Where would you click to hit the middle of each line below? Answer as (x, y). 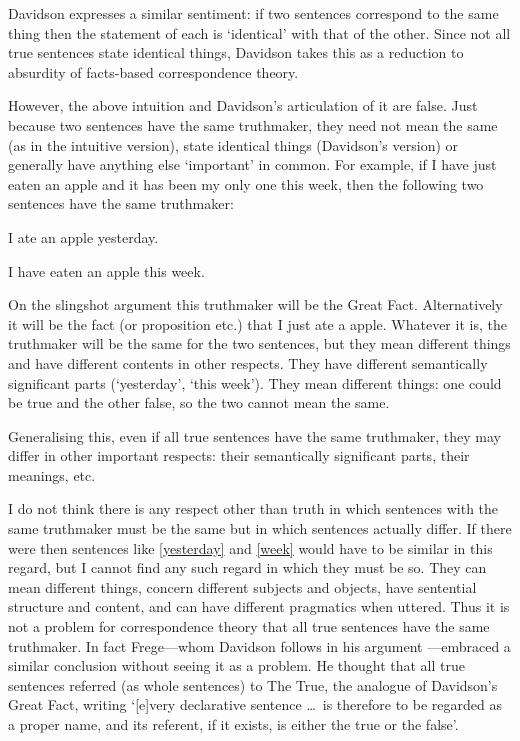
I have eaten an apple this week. (106, 270)
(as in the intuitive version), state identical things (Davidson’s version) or (233, 144)
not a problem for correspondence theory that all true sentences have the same (249, 626)
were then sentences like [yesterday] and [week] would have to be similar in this (250, 547)
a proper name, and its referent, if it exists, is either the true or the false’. (233, 724)
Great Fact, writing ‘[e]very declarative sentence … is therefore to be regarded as (255, 704)
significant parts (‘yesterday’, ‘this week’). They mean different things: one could (255, 382)
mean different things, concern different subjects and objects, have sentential (242, 586)
